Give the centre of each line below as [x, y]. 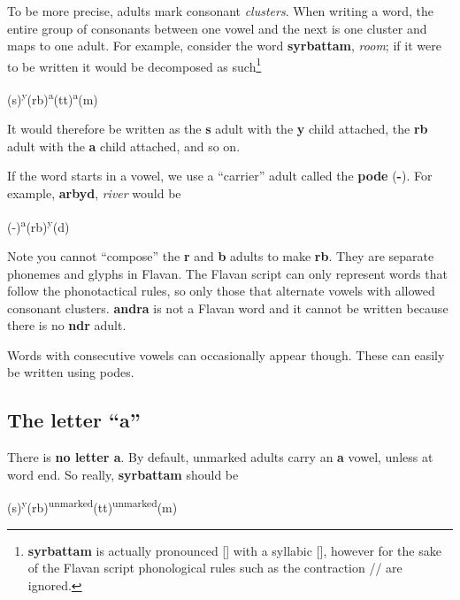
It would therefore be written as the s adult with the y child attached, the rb [218, 129]
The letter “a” [74, 420]
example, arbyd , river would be [94, 193]
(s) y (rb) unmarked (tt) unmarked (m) [92, 506]
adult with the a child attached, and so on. [124, 146]
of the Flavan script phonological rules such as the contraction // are [215, 568]
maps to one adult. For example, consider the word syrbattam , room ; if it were [224, 46]
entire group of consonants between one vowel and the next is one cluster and [217, 28]
